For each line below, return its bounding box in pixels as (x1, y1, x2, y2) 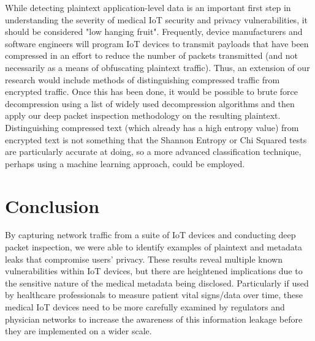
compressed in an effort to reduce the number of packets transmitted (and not (5, 49, 298, 62)
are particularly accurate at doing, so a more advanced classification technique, (5, 145, 302, 158)
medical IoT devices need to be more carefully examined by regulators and (5, 301, 285, 313)
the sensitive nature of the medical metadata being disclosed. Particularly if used (5, 276, 309, 289)
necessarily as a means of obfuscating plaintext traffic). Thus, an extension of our (5, 61, 310, 73)
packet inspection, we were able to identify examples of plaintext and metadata (5, 241, 303, 253)
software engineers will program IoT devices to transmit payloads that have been (5, 37, 309, 50)
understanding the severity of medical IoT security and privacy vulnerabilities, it (5, 13, 308, 26)
